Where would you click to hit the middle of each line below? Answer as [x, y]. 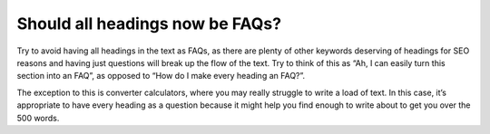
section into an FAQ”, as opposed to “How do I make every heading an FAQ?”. [161, 76]
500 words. [38, 118]
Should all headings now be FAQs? [149, 24]
